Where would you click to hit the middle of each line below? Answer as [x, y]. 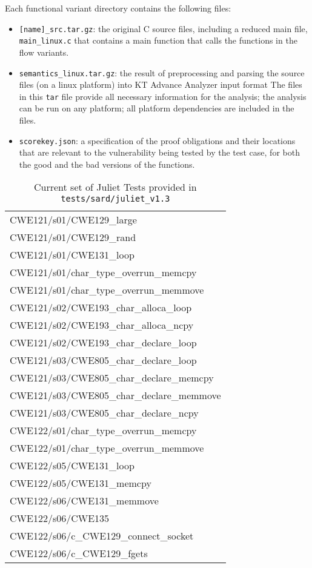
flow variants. [44, 52]
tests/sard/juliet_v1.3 [115, 199]
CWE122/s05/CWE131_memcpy [81, 483]
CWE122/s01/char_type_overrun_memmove [107, 448]
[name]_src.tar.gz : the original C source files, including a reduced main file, [163, 28]
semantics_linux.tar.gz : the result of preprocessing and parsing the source [162, 72]
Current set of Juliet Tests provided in [115, 187]
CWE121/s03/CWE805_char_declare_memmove [115, 395]
